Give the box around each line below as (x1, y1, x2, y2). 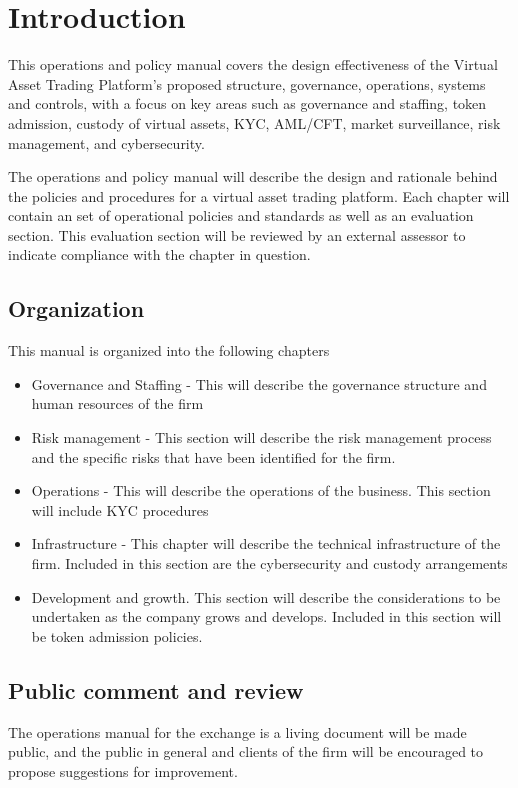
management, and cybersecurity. (8, 132, 205, 153)
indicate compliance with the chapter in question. (8, 244, 311, 265)
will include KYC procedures (31, 499, 209, 520)
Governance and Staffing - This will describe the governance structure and (31, 373, 487, 394)
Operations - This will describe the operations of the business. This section (31, 480, 491, 501)
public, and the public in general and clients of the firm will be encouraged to (8, 741, 484, 762)
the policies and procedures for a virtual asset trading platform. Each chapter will (8, 185, 510, 206)
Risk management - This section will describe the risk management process (31, 427, 492, 448)
